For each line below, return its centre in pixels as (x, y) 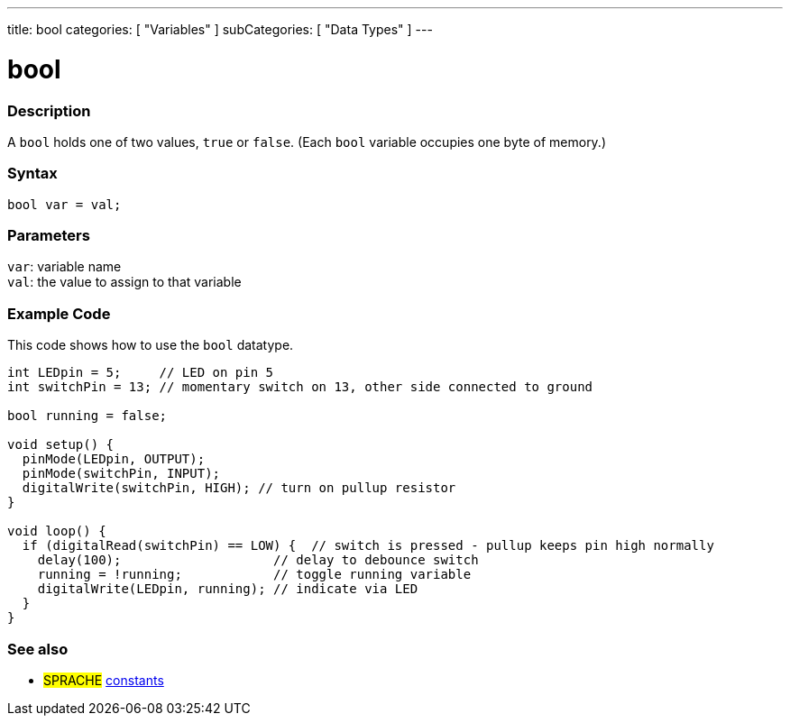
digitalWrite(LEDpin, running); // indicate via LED (228, 589)
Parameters (49, 235)
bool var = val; (64, 204)
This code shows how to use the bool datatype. (151, 345)
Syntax (32, 174)
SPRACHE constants (104, 680)
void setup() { (61, 445)
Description (49, 110)
